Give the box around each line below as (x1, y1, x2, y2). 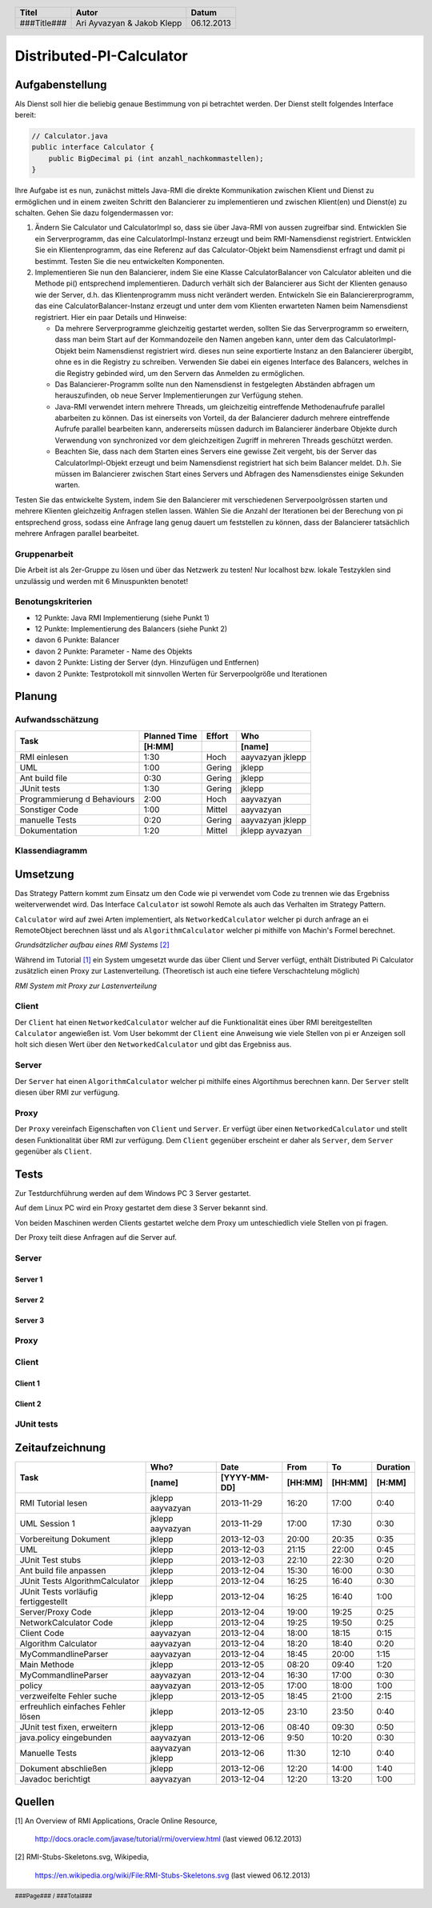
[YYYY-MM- (220, 1472, 270, 1483)
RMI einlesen (19, 751, 69, 762)
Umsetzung (14, 867, 74, 881)
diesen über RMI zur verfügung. (14, 1088, 120, 1098)
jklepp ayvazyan (240, 825, 302, 836)
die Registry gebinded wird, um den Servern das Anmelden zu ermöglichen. (54, 368, 306, 378)
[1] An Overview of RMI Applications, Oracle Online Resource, (14, 1816, 218, 1826)
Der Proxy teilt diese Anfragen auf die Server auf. (14, 1233, 178, 1242)
